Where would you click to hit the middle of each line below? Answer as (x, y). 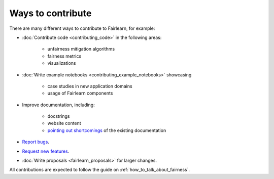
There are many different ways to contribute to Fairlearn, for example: (82, 28)
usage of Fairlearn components (80, 93)
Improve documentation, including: (58, 105)
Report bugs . (36, 142)
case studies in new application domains (90, 86)
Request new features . (46, 151)
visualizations (62, 63)
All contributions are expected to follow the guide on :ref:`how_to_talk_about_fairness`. (100, 170)
